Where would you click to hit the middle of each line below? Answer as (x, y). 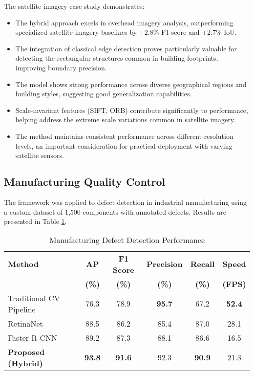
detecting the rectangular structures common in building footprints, (117, 58)
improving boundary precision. (61, 67)
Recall (202, 264)
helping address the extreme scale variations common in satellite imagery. (125, 120)
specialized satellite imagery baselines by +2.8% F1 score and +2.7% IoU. (126, 32)
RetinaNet (25, 323)
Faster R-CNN (33, 337)
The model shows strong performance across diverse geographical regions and (131, 84)
